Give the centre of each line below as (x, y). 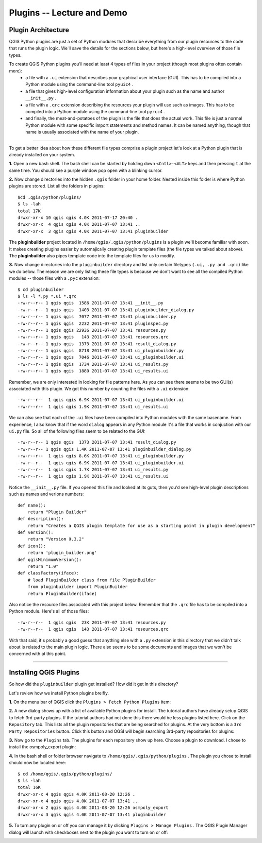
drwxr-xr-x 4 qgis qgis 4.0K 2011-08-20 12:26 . (76, 794)
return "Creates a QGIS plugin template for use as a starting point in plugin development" (141, 525)
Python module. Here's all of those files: (49, 611)
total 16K (29, 787)
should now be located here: (38, 763)
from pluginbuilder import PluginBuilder (78, 587)
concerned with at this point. (38, 654)
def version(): (36, 532)
